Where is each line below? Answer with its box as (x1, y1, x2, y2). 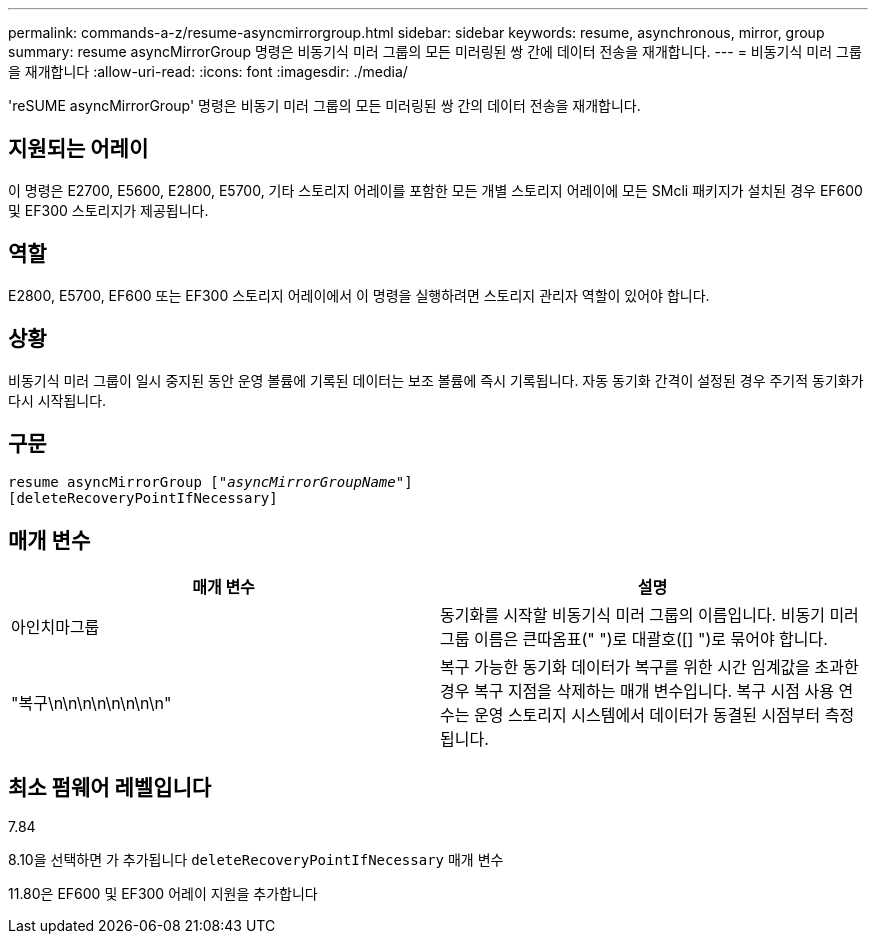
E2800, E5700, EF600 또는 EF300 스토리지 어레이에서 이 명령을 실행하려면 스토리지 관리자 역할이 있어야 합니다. (8, 286, 710, 304)
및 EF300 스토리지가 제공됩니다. (8, 201, 209, 219)
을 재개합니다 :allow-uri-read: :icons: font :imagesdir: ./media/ (8, 63, 408, 80)
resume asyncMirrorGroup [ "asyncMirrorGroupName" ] (8, 474, 413, 491)
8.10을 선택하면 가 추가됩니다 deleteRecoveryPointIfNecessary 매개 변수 (8, 851, 504, 869)
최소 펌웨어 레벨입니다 (8, 774, 212, 800)
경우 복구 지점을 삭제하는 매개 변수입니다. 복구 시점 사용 (440, 681, 834, 702)
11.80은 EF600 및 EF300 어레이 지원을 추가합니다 (8, 885, 318, 903)
